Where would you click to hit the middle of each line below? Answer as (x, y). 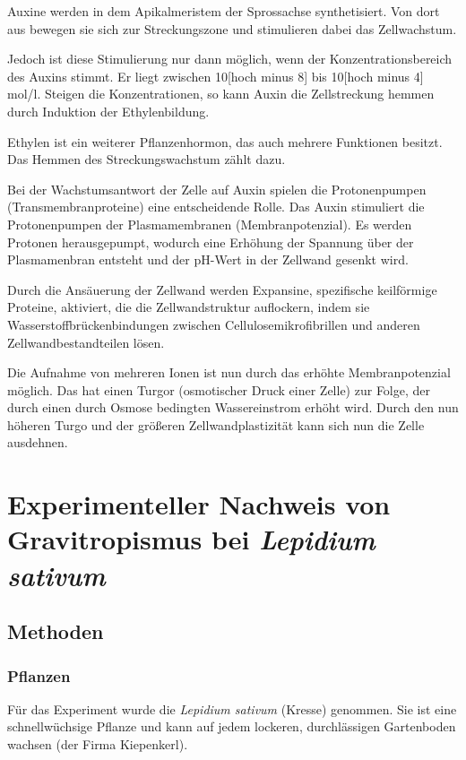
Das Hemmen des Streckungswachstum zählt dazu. (147, 159)
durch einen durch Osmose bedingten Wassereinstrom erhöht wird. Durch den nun (233, 407)
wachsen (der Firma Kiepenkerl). (98, 744)
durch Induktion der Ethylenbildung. (108, 111)
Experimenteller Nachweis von (199, 504)
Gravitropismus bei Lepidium (191, 540)
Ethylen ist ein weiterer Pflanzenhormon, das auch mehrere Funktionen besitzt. (225, 141)
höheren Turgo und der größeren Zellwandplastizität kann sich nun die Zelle (216, 424)
